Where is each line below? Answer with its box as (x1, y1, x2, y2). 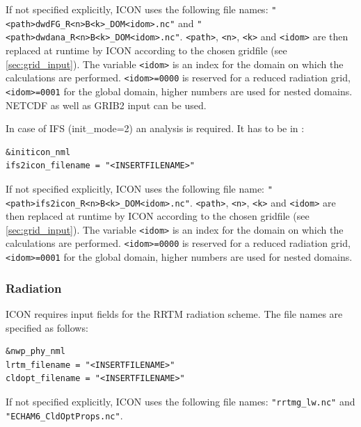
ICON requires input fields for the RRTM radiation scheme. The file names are (6, 307, 343, 321)
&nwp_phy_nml (6, 346, 65, 357)
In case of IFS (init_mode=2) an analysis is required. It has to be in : (6, 121, 305, 136)
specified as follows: (6, 320, 88, 335)
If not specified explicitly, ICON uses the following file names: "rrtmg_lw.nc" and (6, 394, 355, 408)
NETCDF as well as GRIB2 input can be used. (6, 97, 207, 112)
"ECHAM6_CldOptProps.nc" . (6, 408, 123, 422)
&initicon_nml (6, 147, 71, 157)
